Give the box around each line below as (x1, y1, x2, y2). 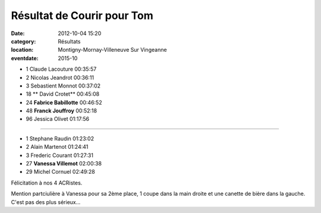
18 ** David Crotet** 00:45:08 (26, 90, 100, 98)
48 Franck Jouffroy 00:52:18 (26, 107, 97, 114)
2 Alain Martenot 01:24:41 (26, 143, 89, 151)
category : (11, 37, 36, 45)
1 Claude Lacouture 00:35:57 (26, 65, 97, 73)
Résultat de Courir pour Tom (11, 9, 154, 22)
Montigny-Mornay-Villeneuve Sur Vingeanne (58, 46, 167, 54)
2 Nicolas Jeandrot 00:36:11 (26, 74, 95, 81)
